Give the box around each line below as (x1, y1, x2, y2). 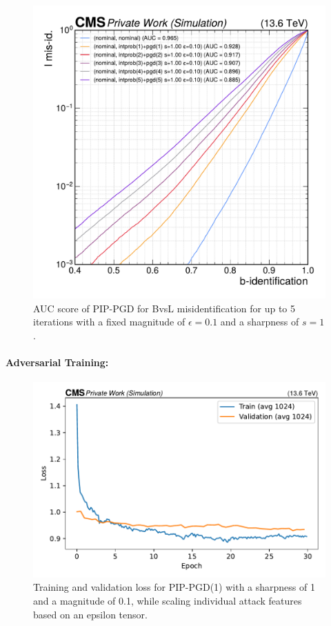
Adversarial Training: (6, 354, 109, 369)
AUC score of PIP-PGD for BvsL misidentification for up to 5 (33, 301, 296, 315)
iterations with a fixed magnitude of (33, 314, 185, 329)
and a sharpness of (220, 314, 299, 329)
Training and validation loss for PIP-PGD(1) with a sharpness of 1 (33, 580, 315, 594)
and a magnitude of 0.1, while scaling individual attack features (33, 594, 302, 608)
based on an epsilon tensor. (33, 607, 148, 621)
